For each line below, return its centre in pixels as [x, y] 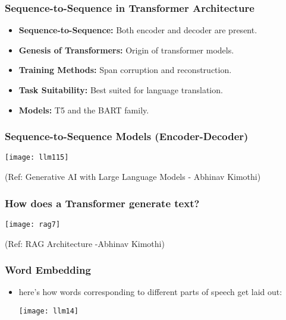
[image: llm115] [37, 158]
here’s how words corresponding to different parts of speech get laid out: [150, 292]
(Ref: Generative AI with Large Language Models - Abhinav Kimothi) [133, 177]
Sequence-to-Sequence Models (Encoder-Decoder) [127, 136]
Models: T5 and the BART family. [84, 110]
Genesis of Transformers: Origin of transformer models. [126, 50]
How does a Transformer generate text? [102, 203]
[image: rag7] [33, 224]
